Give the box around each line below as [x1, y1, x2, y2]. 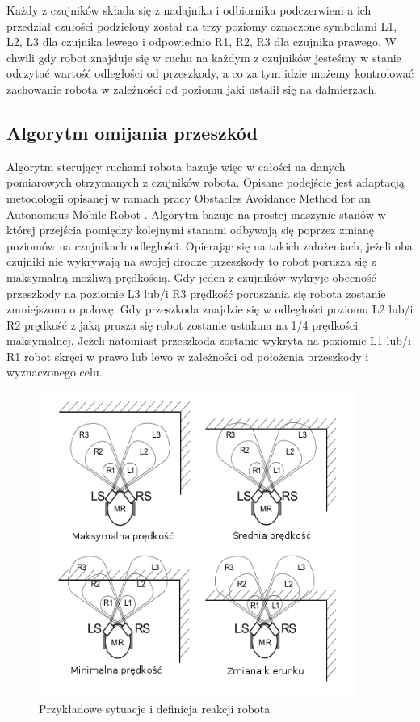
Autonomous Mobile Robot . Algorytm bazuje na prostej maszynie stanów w [6, 205, 386, 222]
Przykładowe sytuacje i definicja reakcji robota [39, 699, 271, 716]
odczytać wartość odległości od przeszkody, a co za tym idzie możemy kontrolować [6, 65, 414, 82]
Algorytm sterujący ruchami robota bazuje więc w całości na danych [6, 157, 346, 174]
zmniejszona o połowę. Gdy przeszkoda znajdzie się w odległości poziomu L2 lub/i [6, 300, 414, 317]
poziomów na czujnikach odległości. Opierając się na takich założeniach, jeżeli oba [6, 237, 413, 254]
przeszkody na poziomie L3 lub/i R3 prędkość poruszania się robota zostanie [6, 284, 386, 301]
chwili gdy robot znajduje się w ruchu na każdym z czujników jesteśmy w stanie [6, 48, 401, 65]
